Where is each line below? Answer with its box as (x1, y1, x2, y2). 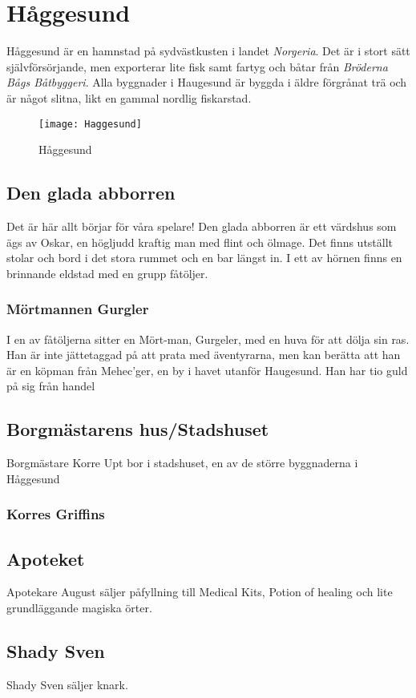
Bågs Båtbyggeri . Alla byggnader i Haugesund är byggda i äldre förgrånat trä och (6, 74, 407, 91)
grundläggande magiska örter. (6, 599, 152, 615)
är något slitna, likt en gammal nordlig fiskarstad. (6, 89, 252, 106)
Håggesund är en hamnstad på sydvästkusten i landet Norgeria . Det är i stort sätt (6, 42, 410, 59)
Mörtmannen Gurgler (6, 299, 149, 319)
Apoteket (6, 546, 85, 571)
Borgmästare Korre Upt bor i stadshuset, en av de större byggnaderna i (6, 454, 358, 471)
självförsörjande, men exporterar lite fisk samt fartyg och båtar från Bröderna (6, 58, 388, 75)
